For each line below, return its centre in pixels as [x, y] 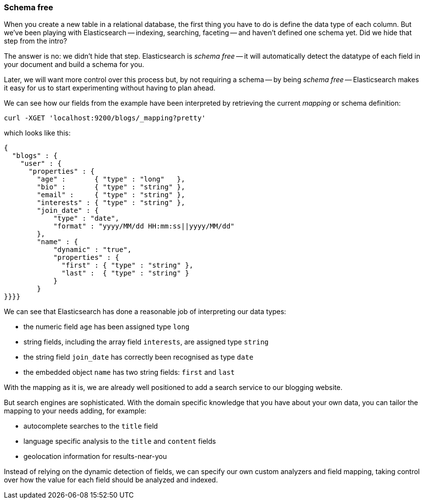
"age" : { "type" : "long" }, [111, 179]
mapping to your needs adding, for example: [75, 411]
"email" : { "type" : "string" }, [111, 195]
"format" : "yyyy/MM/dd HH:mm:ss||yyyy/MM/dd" [144, 226]
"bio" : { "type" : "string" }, [111, 187]
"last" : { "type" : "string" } [126, 273]
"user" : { [41, 164]
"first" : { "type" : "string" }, [127, 265]
